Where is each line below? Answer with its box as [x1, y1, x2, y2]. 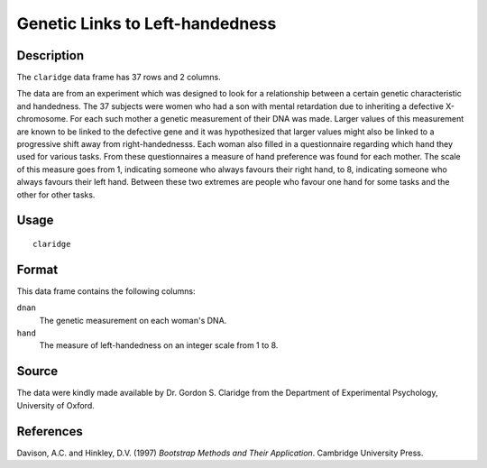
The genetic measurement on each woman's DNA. [39, 315, 227, 326]
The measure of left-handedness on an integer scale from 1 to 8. [39, 340, 279, 351]
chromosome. [16, 114, 69, 124]
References [16, 424, 83, 439]
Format [16, 262, 59, 277]
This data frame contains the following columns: [16, 285, 196, 297]
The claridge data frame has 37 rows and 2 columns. [16, 72, 221, 83]
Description [16, 48, 85, 63]
